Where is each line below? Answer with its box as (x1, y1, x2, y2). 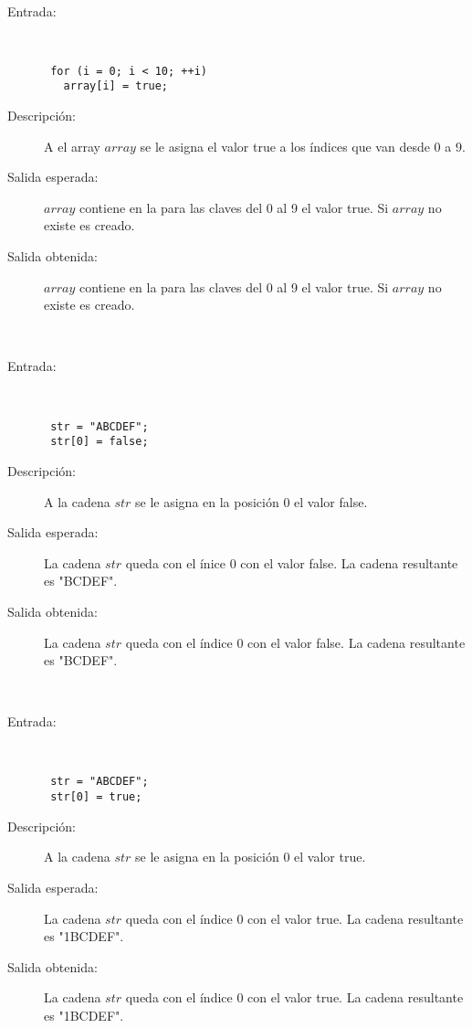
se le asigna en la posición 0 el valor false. (135, 492, 368, 511)
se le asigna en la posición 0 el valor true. (135, 847, 366, 866)
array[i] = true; (63, 79, 169, 93)
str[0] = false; (50, 435, 149, 449)
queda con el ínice (125, 553, 226, 572)
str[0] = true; (50, 790, 142, 804)
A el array (44, 136, 100, 155)
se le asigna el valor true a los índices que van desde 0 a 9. (140, 136, 466, 155)
